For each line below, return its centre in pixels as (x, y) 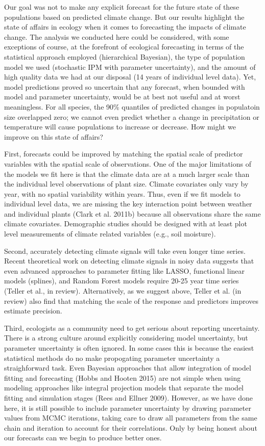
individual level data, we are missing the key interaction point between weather (128, 204)
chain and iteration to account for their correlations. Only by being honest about (131, 427)
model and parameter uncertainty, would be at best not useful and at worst (122, 97)
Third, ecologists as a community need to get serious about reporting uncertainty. (132, 327)
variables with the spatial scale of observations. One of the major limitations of (128, 163)
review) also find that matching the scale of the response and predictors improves (131, 300)
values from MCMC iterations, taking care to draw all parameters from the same (131, 418)
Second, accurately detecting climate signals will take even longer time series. (125, 251)
